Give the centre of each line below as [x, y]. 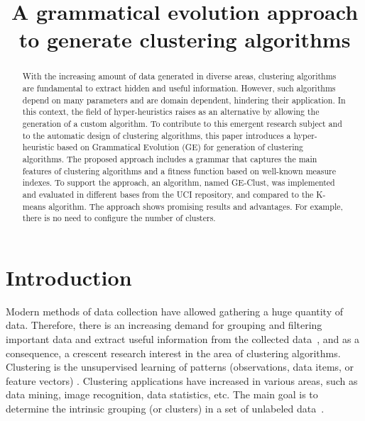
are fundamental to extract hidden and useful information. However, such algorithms [179, 88]
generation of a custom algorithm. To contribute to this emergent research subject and [182, 123]
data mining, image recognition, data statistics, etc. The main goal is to [162, 394]
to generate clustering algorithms [185, 39]
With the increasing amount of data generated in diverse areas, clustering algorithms [179, 76]
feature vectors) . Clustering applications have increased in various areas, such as [182, 380]
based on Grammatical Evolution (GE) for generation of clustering [180, 147]
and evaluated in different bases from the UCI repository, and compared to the [168, 194]
